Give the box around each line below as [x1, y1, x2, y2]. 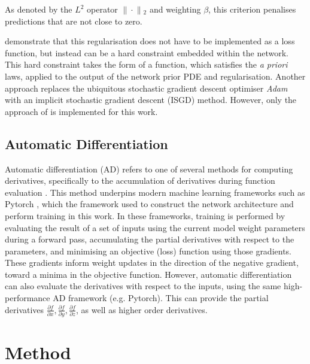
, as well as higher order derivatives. [76, 303, 208, 316]
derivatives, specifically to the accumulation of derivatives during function [5, 174, 275, 187]
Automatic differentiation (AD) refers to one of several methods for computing [5, 162, 293, 175]
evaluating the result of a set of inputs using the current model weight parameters [5, 221, 305, 233]
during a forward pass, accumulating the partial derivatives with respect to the [5, 233, 294, 245]
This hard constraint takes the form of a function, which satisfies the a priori [5, 58, 288, 71]
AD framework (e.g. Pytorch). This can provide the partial [53, 292, 269, 304]
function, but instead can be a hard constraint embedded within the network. [5, 46, 288, 59]
